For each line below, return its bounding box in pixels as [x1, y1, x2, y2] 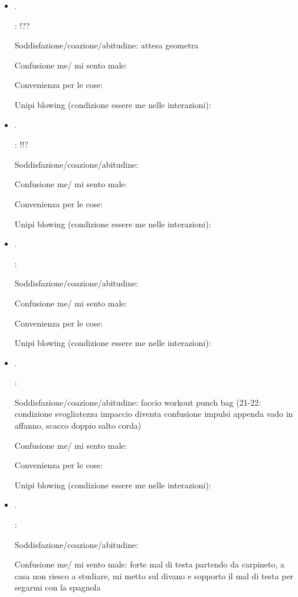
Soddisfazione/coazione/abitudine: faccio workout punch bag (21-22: [14, 396, 261, 408]
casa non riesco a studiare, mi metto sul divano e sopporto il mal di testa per [14, 569, 294, 582]
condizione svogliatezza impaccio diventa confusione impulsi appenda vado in [14, 407, 293, 420]
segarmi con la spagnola [14, 581, 101, 593]
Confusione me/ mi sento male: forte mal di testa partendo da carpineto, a [14, 558, 285, 570]
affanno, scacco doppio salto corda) [14, 419, 142, 432]
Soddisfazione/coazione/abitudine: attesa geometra [14, 39, 199, 51]
